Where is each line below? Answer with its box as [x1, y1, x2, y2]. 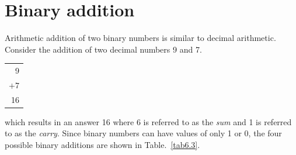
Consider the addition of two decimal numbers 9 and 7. [5, 43, 202, 55]
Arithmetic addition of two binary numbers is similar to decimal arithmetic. [5, 32, 276, 44]
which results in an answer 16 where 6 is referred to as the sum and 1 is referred [5, 115, 292, 128]
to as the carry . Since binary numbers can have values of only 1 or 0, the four [5, 127, 282, 139]
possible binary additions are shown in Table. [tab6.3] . [5, 139, 200, 151]
